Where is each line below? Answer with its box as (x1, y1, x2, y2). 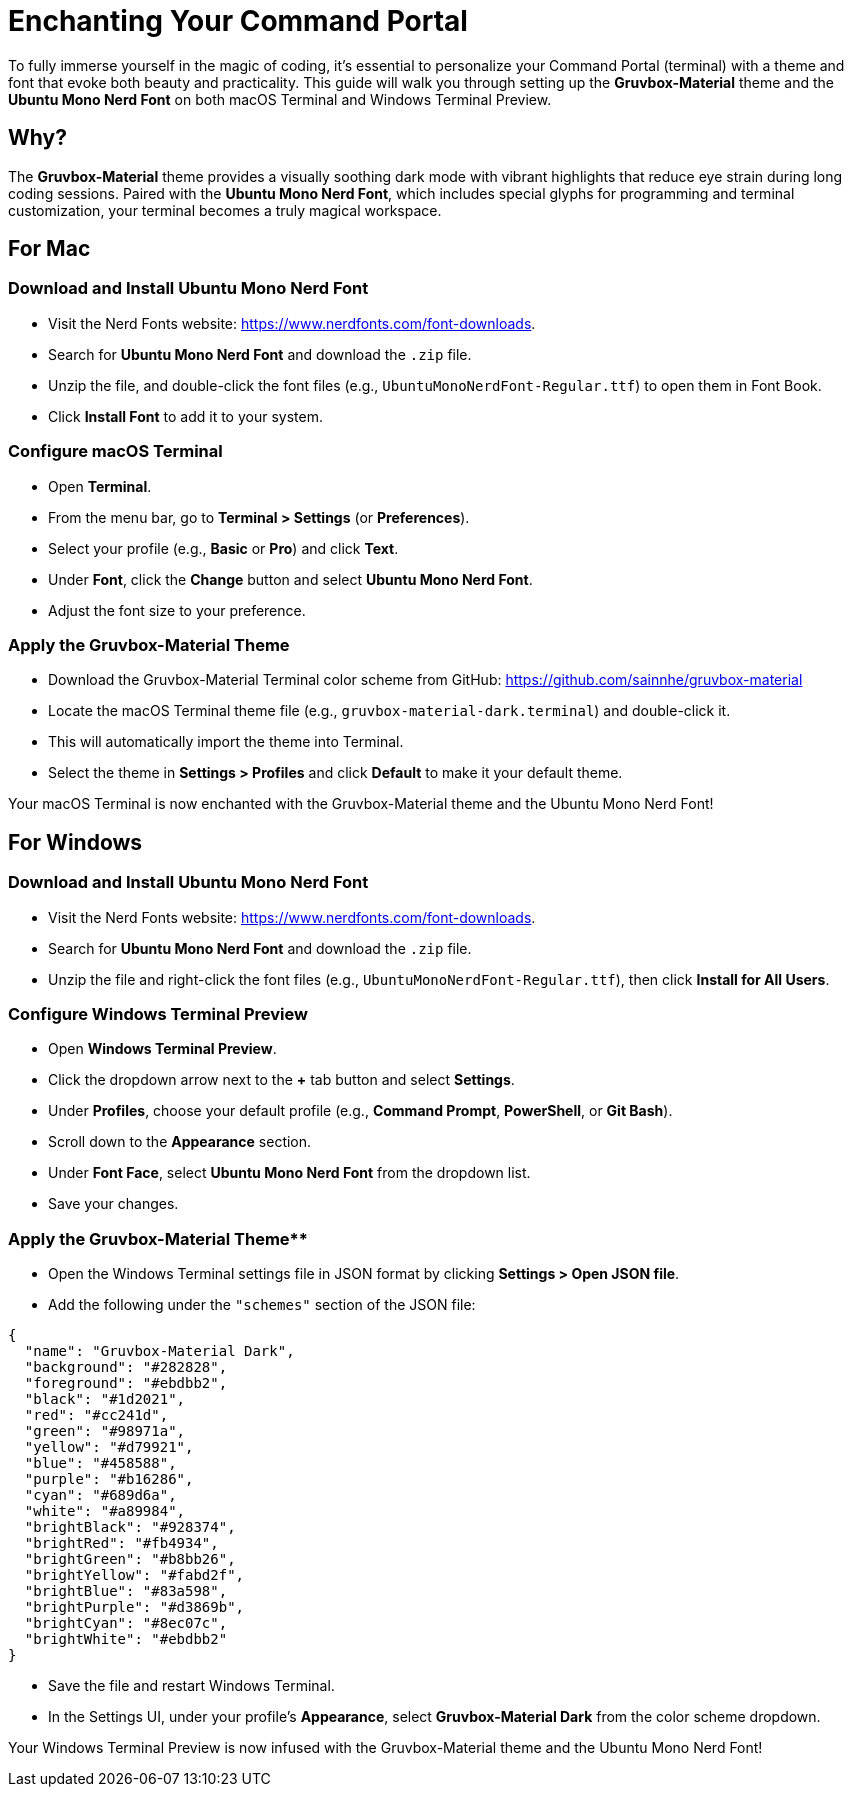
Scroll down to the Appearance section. (48, 1133, 312, 1151)
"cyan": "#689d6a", (24, 1487, 177, 1504)
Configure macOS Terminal (8, 441, 223, 462)
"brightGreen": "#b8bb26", (24, 1551, 236, 1568)
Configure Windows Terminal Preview (8, 1003, 308, 1024)
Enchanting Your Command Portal (8, 4, 468, 38)
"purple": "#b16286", (24, 1471, 194, 1488)
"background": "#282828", (24, 1359, 228, 1376)
